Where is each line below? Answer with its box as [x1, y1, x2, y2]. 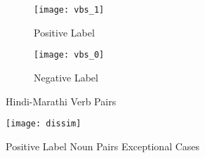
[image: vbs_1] [34, 5, 105, 15]
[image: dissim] [6, 119, 81, 129]
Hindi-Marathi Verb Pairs [6, 93, 117, 108]
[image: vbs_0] [34, 50, 105, 60]
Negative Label [34, 70, 98, 84]
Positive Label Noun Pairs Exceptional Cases [6, 138, 200, 153]
